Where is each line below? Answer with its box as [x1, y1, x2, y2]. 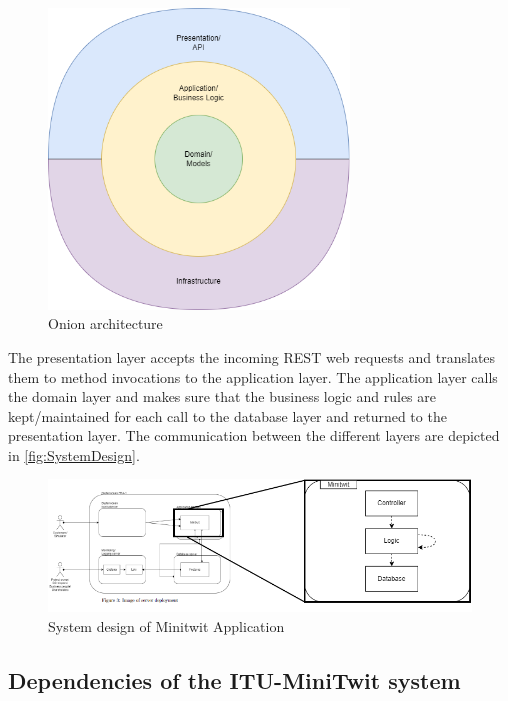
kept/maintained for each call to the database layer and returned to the [8, 405, 447, 426]
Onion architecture [48, 313, 163, 334]
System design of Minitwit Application [48, 615, 285, 636]
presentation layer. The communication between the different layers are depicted [8, 425, 500, 446]
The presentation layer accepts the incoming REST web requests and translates [8, 346, 496, 367]
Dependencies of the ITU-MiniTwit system [8, 664, 461, 695]
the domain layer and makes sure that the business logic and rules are [8, 386, 436, 407]
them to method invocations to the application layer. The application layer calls [8, 366, 498, 387]
